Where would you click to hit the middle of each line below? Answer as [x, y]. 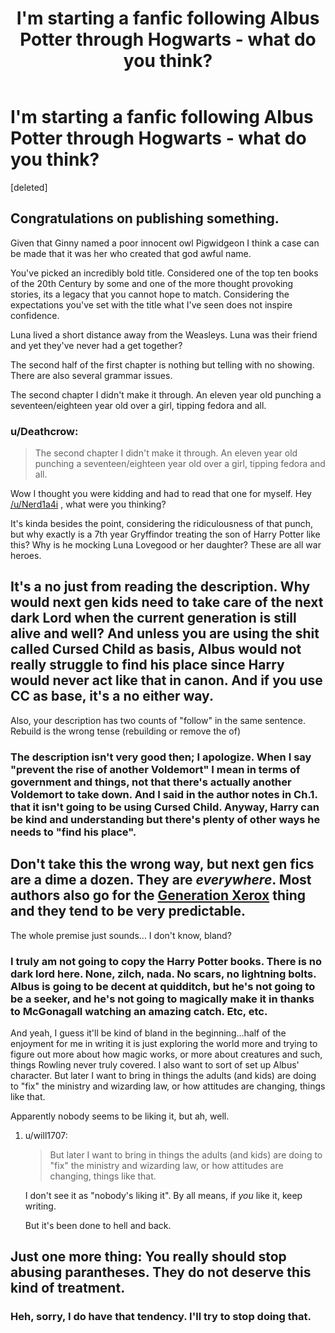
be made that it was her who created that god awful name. [131, 253]
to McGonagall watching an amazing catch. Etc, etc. [139, 1011]
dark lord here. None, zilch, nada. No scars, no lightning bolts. [163, 974]
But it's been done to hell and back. [98, 1225]
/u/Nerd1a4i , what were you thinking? [88, 504]
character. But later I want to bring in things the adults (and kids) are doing [163, 1075]
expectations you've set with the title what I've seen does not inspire [151, 304]
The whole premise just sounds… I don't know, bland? [121, 935]
